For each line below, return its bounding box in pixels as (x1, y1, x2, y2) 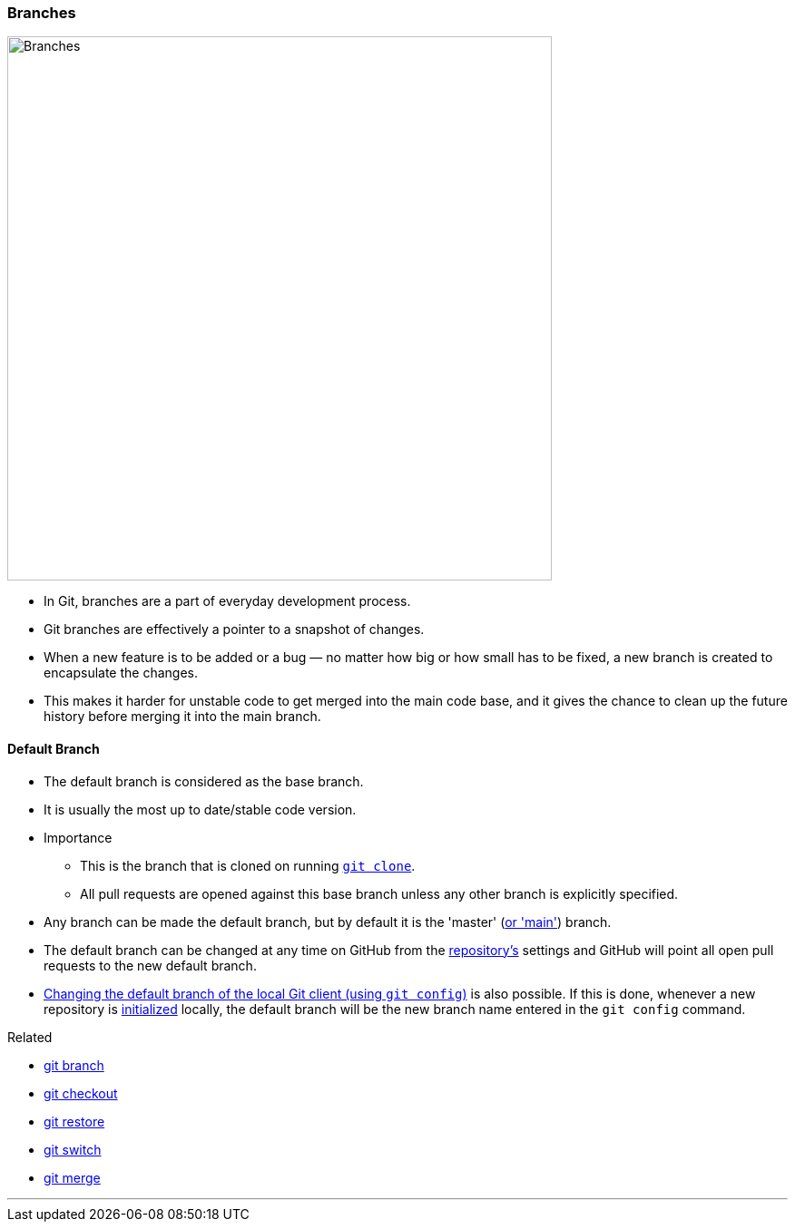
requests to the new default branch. (44, 957, 257, 973)
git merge (44, 1169, 101, 1185)
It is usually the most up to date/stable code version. (44, 801, 357, 817)
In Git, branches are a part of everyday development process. (44, 593, 411, 610)
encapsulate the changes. (44, 665, 199, 681)
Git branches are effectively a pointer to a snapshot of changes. (44, 621, 425, 638)
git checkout (44, 1085, 118, 1101)
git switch (44, 1141, 102, 1157)
